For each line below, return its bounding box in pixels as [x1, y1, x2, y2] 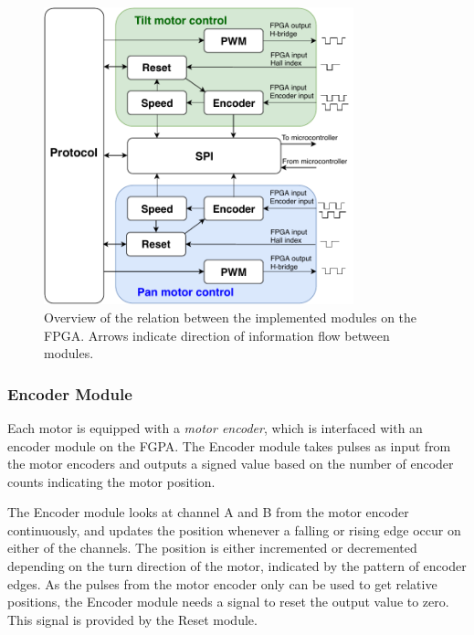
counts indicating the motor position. [7, 471, 216, 491]
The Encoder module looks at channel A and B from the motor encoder [7, 503, 409, 522]
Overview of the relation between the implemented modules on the [44, 307, 417, 326]
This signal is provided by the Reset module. [7, 609, 258, 629]
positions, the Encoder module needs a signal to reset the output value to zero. [7, 592, 449, 611]
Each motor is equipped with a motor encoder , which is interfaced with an [7, 418, 423, 437]
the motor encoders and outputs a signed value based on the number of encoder [7, 454, 454, 473]
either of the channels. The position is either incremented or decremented [7, 538, 417, 557]
